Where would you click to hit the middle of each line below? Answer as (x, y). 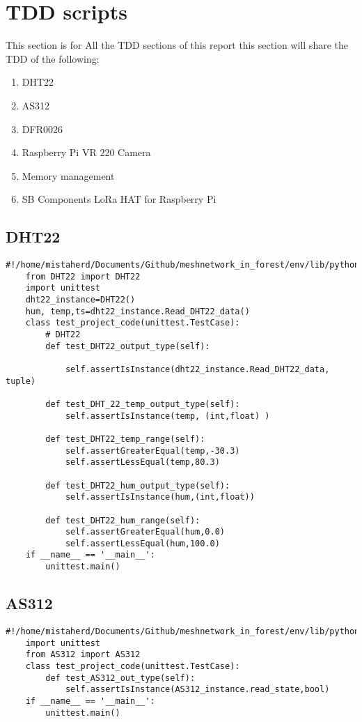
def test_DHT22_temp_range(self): (125, 439)
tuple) (21, 381)
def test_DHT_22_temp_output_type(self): (143, 404)
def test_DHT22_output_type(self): (128, 346)
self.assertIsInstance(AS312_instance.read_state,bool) (197, 690)
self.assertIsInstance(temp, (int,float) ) (167, 416)
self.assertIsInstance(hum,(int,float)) (160, 497)
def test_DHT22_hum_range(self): (123, 520)
